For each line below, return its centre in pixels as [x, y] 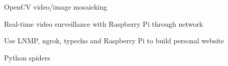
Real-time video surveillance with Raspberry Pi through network [104, 23]
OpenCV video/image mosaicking [56, 7]
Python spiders [27, 57]
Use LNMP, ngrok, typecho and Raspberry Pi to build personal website [114, 41]
